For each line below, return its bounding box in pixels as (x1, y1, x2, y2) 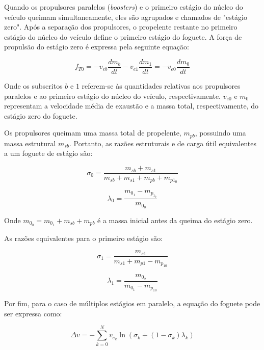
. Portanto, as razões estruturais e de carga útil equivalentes (69, 138, 257, 148)
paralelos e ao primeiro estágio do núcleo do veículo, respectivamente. (4, 90, 221, 101)
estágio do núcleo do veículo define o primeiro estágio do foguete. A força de (4, 31, 242, 42)
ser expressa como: (4, 308, 62, 318)
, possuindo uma (195, 127, 246, 138)
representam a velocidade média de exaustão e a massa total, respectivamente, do (4, 100, 258, 111)
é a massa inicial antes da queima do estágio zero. (97, 214, 253, 225)
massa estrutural (4, 138, 56, 148)
